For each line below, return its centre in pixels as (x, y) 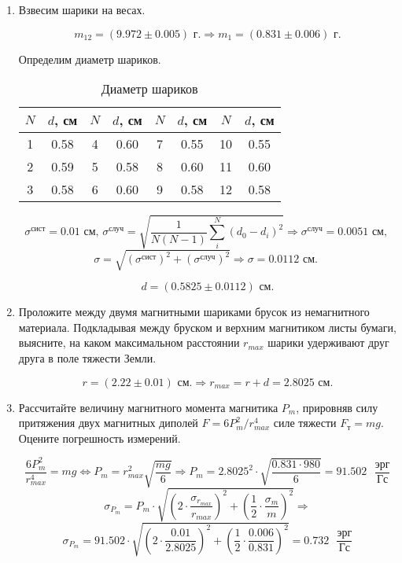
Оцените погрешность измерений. (100, 438)
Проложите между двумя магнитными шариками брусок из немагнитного (194, 312)
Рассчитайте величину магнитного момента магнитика (148, 407)
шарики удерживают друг (328, 342)
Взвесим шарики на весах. (82, 9)
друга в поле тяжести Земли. (87, 358)
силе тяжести (305, 423)
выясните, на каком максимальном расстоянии (129, 342)
